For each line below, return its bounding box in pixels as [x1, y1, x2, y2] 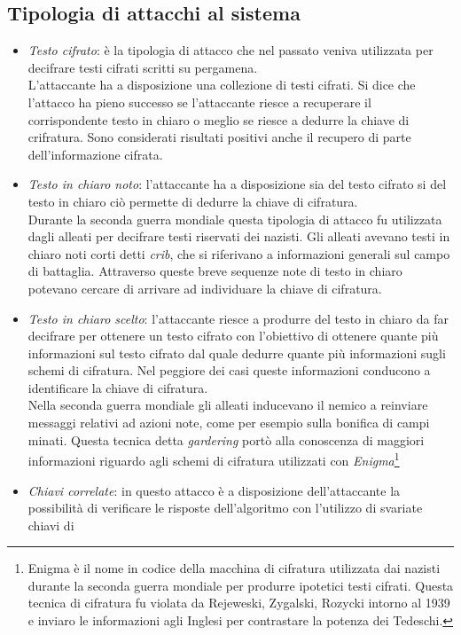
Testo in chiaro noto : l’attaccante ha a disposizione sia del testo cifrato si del [27, 175, 447, 193]
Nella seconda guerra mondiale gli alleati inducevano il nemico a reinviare [27, 396, 428, 414]
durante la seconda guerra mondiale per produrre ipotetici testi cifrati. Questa [27, 576, 454, 594]
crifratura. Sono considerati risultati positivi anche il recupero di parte [27, 128, 411, 146]
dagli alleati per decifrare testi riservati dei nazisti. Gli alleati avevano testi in [27, 227, 450, 246]
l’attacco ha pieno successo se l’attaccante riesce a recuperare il [27, 92, 371, 111]
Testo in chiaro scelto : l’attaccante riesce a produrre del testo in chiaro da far [27, 309, 449, 327]
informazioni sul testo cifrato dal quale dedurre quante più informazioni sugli [27, 343, 446, 362]
